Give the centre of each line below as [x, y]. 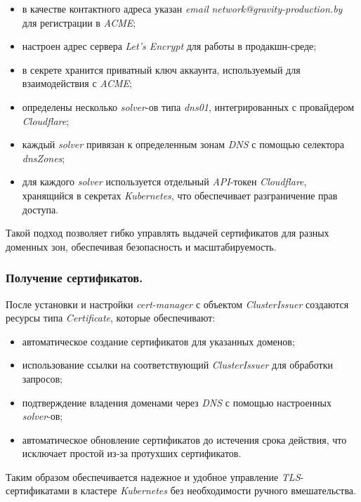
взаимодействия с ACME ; [77, 83]
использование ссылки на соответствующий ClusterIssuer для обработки [177, 365]
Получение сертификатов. [74, 278]
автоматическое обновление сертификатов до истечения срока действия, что [184, 439]
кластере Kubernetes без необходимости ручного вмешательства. [218, 490]
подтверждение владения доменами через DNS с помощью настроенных [177, 402]
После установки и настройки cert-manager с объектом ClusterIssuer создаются [177, 304]
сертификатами [38, 490]
